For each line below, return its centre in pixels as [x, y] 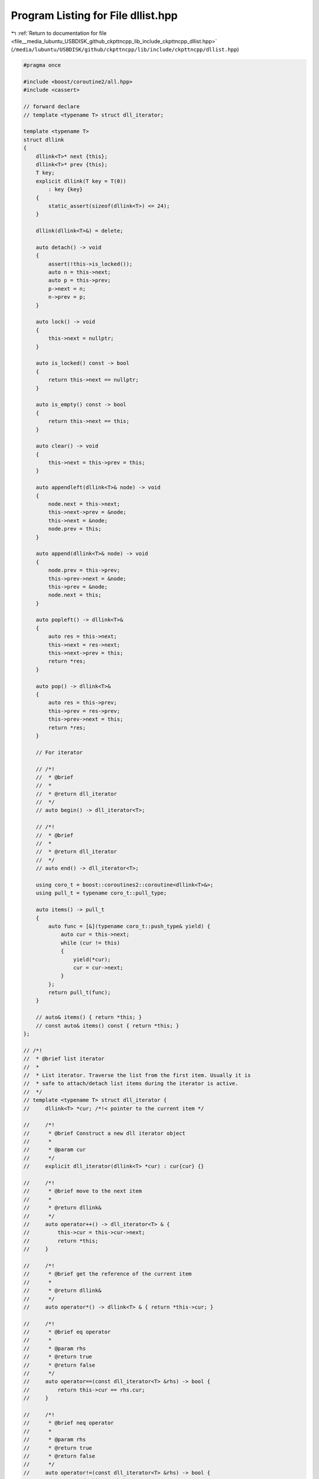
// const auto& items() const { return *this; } [108, 1026]
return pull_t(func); [79, 993]
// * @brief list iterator [64, 1059]
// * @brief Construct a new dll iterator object [104, 1133]
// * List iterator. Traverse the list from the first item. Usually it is [137, 1075]
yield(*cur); [92, 959]
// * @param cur [55, 1150]
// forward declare [51, 107]
